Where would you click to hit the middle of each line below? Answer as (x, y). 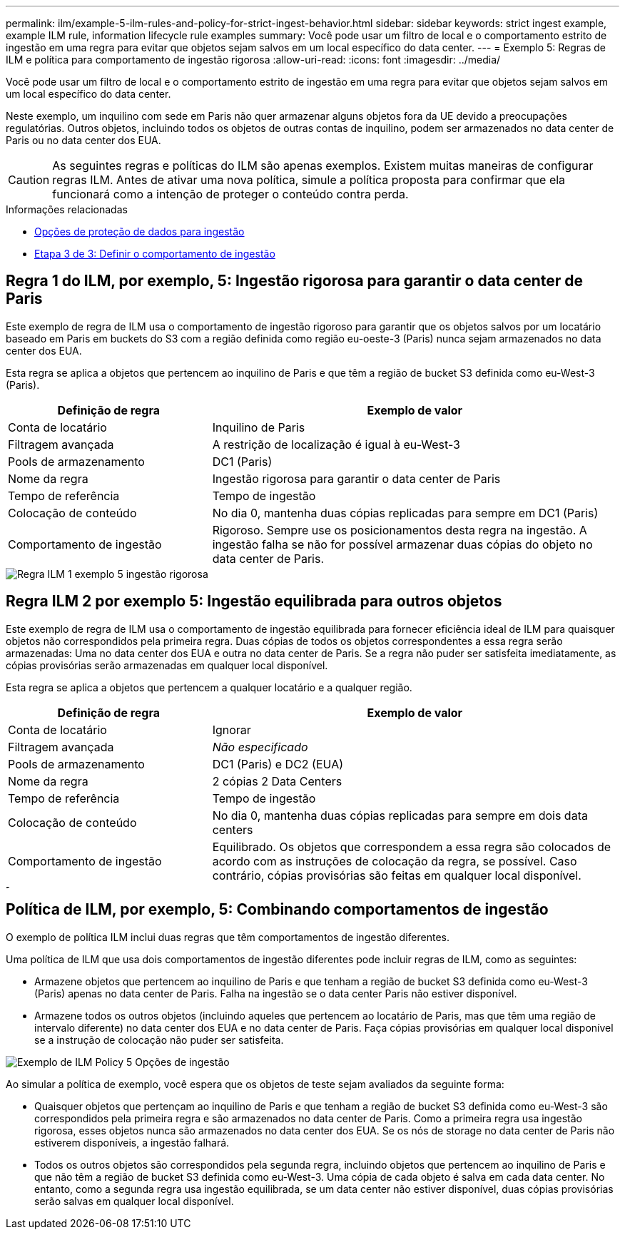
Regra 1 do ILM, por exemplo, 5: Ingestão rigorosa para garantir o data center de (294, 281)
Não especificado (260, 747)
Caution (29, 180)
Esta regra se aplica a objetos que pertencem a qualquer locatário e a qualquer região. (209, 687)
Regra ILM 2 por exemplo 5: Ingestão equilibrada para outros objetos (254, 601)
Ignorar (232, 730)
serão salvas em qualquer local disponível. (134, 1201)
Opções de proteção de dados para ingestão (139, 232)
